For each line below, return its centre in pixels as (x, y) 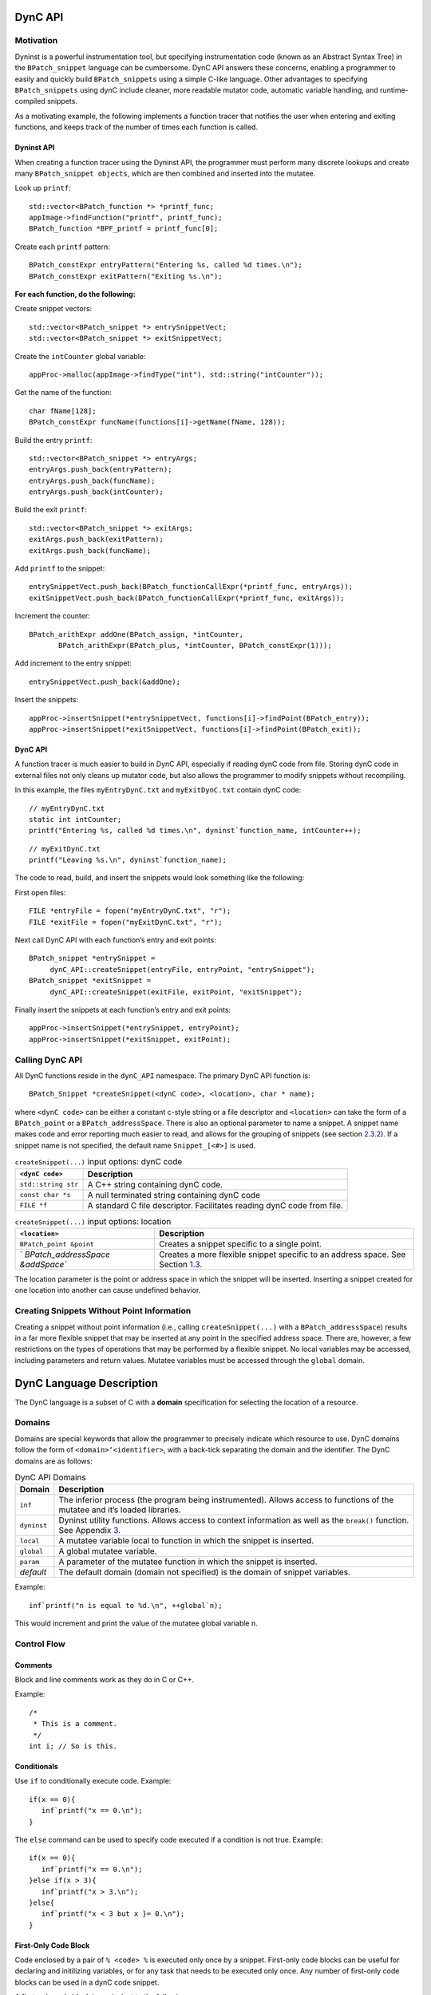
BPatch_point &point (57, 1244)
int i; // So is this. (73, 1746)
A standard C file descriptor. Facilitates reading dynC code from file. (215, 1205)
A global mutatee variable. (108, 1551)
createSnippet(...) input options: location (93, 1221)
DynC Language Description (87, 1383)
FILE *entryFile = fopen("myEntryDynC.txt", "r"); (130, 911)
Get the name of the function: (63, 393)
